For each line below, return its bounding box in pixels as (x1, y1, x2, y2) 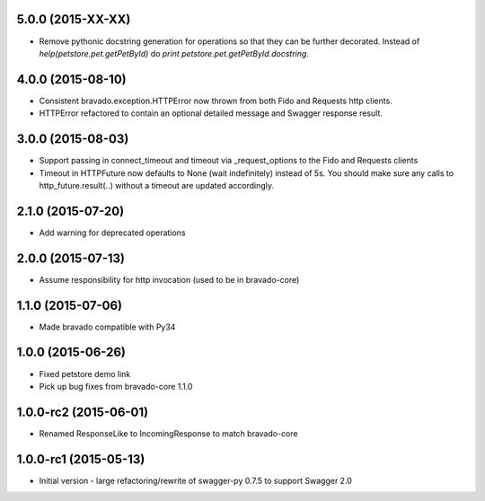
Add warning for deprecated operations (39, 227, 186, 238)
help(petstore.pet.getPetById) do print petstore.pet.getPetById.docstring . (39, 48, 310, 58)
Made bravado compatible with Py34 (39, 321, 176, 332)
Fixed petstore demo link (39, 368, 131, 379)
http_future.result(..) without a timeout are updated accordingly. (39, 180, 274, 190)
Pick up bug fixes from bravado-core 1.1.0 (39, 381, 193, 391)
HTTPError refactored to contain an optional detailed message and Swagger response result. (39, 108, 384, 119)
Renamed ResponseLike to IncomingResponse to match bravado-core (39, 427, 298, 439)
